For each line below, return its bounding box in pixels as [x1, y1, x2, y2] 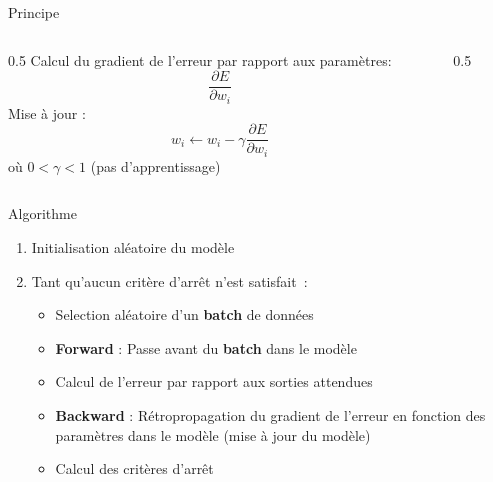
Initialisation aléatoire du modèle [31, 237, 235, 257]
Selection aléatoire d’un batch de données [55, 304, 314, 325]
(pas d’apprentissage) [90, 155, 221, 176]
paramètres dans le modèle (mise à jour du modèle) [55, 424, 371, 445]
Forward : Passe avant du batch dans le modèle [55, 337, 357, 358]
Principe [8, 2, 60, 22]
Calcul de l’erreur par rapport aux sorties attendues [55, 371, 373, 392]
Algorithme [8, 203, 77, 224]
